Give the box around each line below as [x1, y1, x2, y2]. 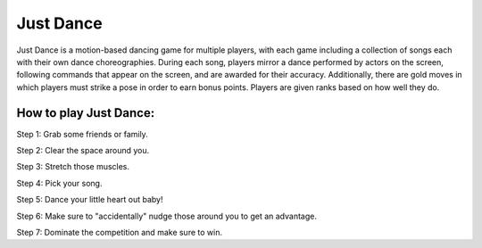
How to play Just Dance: [16, 105, 155, 120]
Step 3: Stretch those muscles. [16, 161, 129, 172]
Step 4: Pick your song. [16, 178, 103, 188]
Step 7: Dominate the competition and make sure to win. [16, 227, 223, 237]
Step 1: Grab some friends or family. [16, 128, 149, 139]
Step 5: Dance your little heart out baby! [16, 194, 164, 205]
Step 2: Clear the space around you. [16, 145, 150, 156]
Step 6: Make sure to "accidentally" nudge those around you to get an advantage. [16, 211, 317, 221]
